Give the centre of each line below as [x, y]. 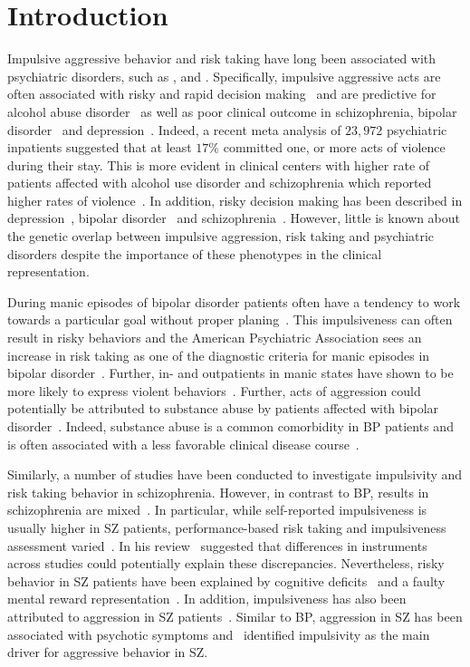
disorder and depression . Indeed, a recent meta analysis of [174, 129]
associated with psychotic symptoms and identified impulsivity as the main [219, 634]
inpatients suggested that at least [100, 147]
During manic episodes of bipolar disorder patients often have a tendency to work [234, 301]
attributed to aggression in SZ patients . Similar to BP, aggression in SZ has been [235, 616]
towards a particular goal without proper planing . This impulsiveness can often [230, 319]
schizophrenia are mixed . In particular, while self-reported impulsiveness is [217, 510]
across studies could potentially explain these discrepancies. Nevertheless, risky [226, 563]
